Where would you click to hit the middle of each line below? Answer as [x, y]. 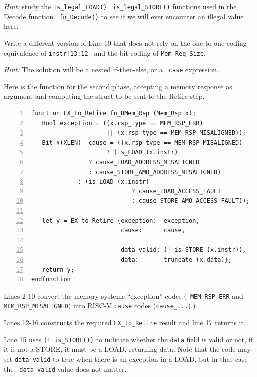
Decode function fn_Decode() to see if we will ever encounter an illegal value [124, 16]
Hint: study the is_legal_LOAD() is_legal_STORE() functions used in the [120, 6]
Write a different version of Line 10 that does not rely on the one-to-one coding [125, 43]
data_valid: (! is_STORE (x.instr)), [183, 250]
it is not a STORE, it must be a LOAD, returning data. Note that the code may [127, 349]
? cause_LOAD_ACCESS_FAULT [176, 191]
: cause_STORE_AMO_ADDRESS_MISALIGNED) [155, 172]
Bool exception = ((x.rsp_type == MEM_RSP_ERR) [123, 123]
